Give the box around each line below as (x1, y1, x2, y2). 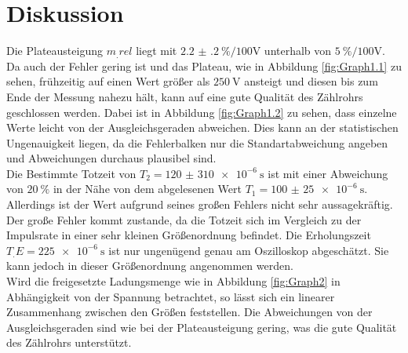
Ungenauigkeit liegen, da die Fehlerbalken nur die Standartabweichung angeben (6, 134, 388, 151)
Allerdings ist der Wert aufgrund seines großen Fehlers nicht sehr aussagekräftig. (6, 196, 393, 213)
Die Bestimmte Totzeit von (6, 165, 137, 181)
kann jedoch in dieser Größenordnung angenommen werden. (6, 257, 293, 274)
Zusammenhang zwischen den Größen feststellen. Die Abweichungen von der (6, 304, 373, 320)
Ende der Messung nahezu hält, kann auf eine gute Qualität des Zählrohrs (6, 88, 363, 104)
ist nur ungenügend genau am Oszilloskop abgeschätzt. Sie (108, 242, 389, 258)
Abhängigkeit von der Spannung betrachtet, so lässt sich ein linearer (6, 288, 335, 304)
